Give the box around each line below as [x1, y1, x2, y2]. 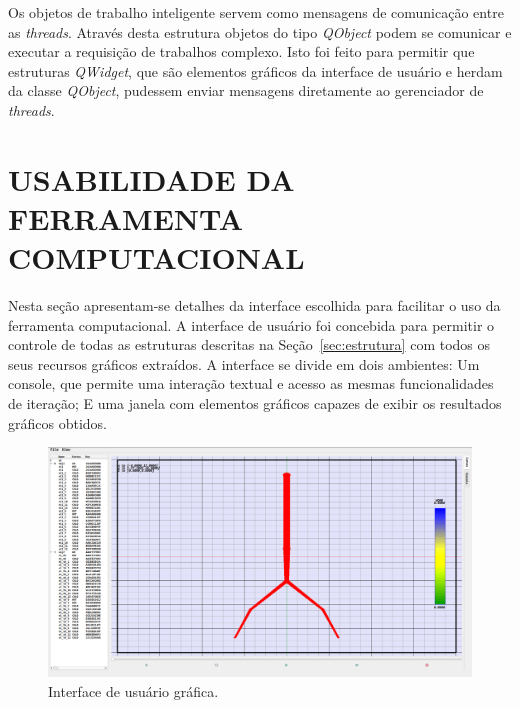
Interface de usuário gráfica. [48, 680, 219, 701]
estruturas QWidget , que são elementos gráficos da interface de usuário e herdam [8, 60, 503, 81]
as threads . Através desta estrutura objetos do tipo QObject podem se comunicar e [8, 21, 512, 42]
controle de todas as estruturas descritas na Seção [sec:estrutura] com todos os [8, 334, 491, 355]
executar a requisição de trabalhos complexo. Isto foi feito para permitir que [8, 41, 475, 62]
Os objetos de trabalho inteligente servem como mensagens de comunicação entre [8, 2, 504, 22]
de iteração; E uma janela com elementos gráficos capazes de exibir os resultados [8, 393, 502, 414]
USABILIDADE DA [8, 158, 295, 199]
